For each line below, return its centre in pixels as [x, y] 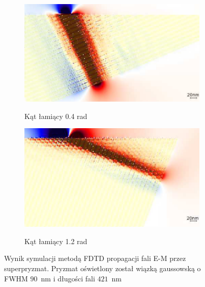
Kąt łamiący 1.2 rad [56, 241]
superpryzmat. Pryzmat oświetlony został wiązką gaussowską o [102, 268]
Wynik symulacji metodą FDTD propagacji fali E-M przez [95, 258]
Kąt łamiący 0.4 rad [56, 116]
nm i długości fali [68, 278]
